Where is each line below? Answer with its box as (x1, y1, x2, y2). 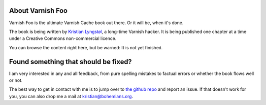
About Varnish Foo (9, 6, 67, 15)
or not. (9, 77, 23, 83)
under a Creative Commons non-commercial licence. (9, 35, 117, 41)
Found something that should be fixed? (9, 57, 132, 66)
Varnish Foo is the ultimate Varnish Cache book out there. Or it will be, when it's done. (9, 20, 184, 26)
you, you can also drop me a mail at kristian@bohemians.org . (9, 93, 133, 99)
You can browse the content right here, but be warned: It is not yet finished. (9, 44, 163, 50)
